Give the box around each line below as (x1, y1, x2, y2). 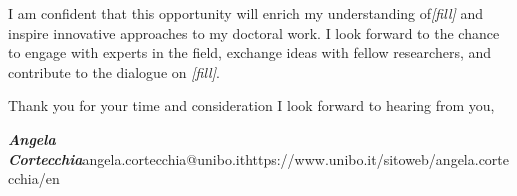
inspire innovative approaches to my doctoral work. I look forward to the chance (8, 22, 500, 43)
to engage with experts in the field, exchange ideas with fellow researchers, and (8, 42, 492, 63)
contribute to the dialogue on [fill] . (8, 61, 220, 82)
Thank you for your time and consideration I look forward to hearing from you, (8, 95, 495, 116)
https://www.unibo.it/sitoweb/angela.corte (245, 148, 510, 169)
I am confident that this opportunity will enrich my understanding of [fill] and (8, 3, 484, 23)
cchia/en (8, 168, 60, 189)
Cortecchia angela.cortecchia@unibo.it (8, 148, 246, 169)
